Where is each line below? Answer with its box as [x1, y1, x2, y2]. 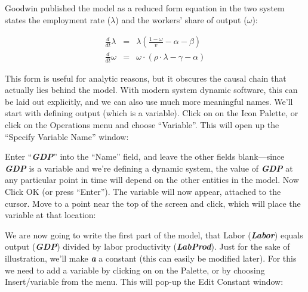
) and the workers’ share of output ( [115, 13, 247, 26]
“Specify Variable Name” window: [5, 130, 129, 142]
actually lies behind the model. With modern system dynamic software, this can [5, 83, 298, 96]
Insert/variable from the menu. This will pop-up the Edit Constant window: [5, 275, 284, 288]
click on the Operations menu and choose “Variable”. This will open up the [5, 118, 279, 131]
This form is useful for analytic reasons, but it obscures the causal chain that [5, 72, 287, 84]
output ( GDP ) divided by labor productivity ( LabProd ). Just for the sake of [5, 240, 290, 253]
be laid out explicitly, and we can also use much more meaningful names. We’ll [5, 95, 293, 107]
